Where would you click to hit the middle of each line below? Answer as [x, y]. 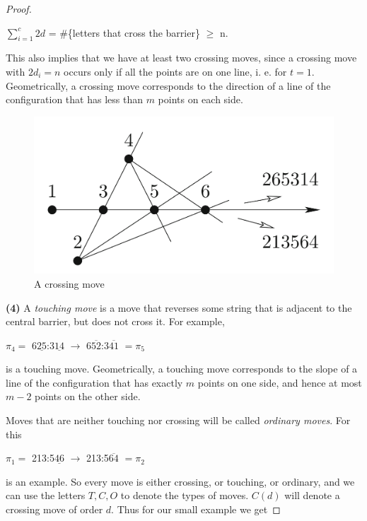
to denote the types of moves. [185, 495]
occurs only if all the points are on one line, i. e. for [175, 71]
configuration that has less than [74, 99]
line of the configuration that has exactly [94, 382]
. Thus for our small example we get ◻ [196, 509]
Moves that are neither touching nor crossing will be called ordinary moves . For [178, 420]
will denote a [312, 495]
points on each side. [200, 99]
